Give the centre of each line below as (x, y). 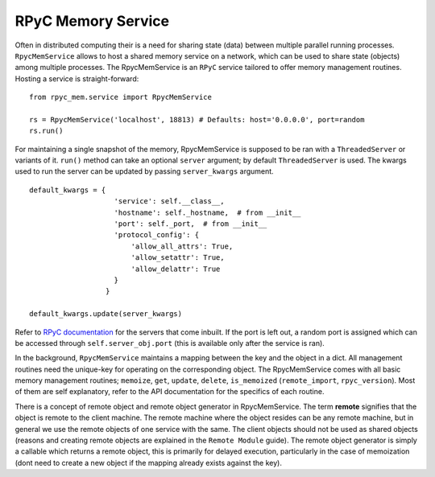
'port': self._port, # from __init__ (191, 224)
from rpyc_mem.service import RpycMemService (121, 97)
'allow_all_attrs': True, (182, 246)
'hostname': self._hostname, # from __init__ (207, 212)
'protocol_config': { (157, 235)
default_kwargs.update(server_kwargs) (106, 314)
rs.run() (46, 131)
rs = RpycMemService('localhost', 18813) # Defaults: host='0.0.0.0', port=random (197, 119)
